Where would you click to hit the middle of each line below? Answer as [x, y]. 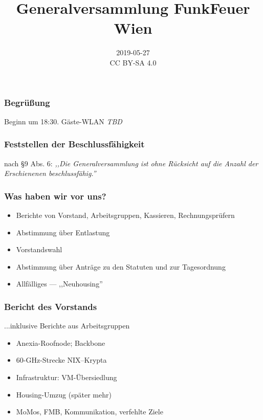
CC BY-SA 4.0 [133, 62]
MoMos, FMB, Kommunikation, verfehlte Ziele [90, 412]
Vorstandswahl [39, 249]
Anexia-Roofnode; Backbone [61, 342]
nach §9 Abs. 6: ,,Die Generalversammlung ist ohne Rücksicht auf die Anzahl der [131, 163]
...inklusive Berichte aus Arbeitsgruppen [67, 326]
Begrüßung [27, 102]
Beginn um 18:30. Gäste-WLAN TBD [63, 121]
